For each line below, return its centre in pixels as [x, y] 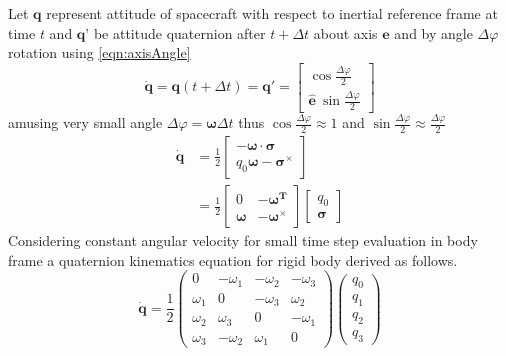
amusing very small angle [85, 122]
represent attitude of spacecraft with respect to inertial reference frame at [272, 13]
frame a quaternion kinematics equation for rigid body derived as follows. [233, 259]
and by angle [433, 32]
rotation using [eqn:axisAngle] [99, 52]
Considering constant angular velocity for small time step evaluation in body [243, 240]
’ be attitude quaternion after [175, 32]
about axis [345, 32]
